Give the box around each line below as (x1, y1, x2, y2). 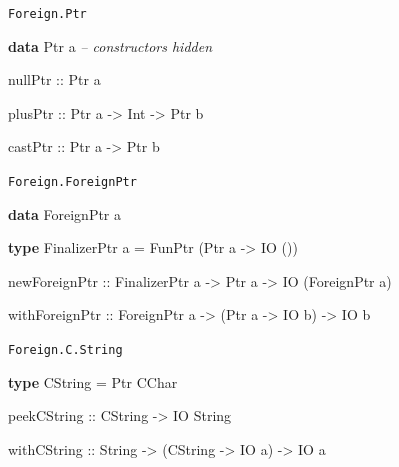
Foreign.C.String (8, 343, 123, 358)
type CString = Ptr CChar (8, 371, 178, 392)
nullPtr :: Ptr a (8, 69, 101, 90)
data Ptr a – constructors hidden (8, 35, 213, 56)
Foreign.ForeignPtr (8, 175, 137, 190)
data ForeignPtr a (8, 203, 122, 224)
